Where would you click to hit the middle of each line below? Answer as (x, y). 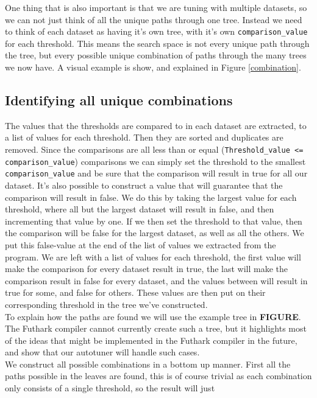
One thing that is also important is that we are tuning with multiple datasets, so (156, 7)
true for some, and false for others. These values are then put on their (135, 292)
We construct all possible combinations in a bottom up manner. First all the (148, 364)
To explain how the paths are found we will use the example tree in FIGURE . (153, 316)
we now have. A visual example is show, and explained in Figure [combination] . (153, 67)
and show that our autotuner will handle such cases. (102, 352)
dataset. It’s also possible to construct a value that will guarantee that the (144, 185)
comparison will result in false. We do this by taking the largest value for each (151, 197)
